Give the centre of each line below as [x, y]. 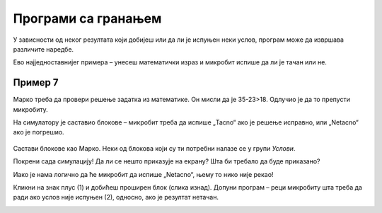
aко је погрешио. [39, 132]
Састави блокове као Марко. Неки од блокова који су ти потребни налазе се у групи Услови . [154, 148]
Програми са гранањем [87, 18]
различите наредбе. [44, 49]
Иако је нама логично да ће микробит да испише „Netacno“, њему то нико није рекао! [143, 174]
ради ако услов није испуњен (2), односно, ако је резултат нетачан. [116, 197]
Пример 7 [36, 82]
